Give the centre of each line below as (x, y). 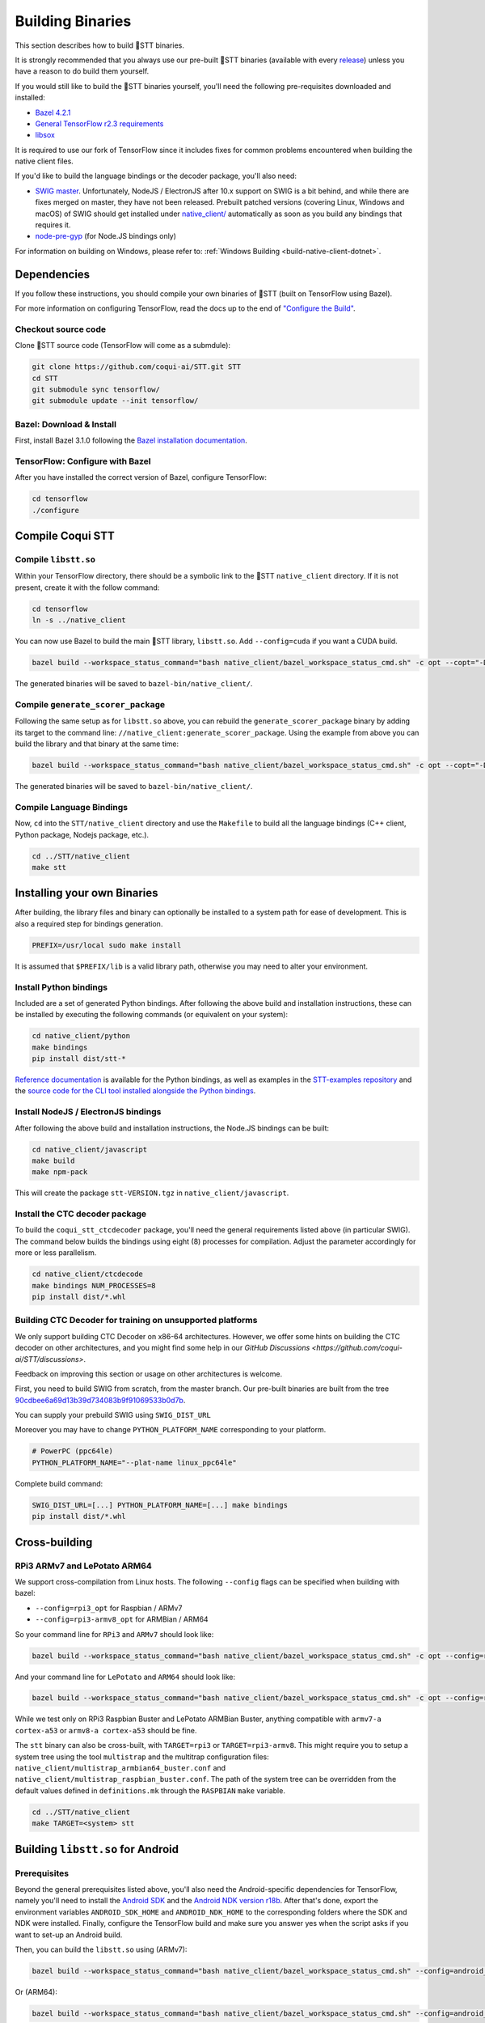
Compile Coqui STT (65, 536)
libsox (45, 135)
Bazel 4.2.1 (53, 112)
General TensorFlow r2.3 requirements (99, 123)
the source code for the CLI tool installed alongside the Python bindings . (135, 1091)
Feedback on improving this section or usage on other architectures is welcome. (149, 1374)
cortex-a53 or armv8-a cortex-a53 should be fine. (106, 1730)
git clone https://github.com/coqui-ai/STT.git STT (137, 367)
